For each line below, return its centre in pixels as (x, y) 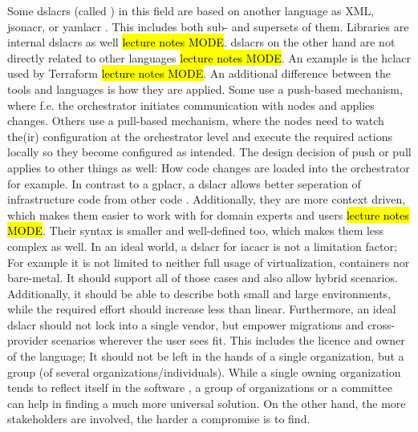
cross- (381, 324)
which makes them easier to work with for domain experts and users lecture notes (208, 214)
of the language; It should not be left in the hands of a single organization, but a (206, 356)
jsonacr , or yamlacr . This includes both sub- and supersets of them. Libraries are (208, 26)
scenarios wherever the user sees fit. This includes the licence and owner (228, 340)
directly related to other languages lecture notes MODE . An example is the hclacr (209, 57)
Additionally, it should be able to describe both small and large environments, (199, 293)
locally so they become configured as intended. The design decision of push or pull (209, 152)
